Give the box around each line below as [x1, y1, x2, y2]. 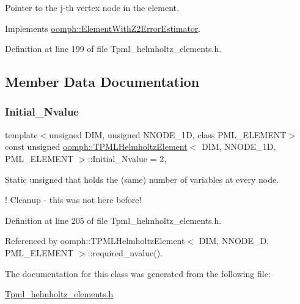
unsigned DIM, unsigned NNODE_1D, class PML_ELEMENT [49, 128, 287, 141]
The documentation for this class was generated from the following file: [5, 267, 271, 280]
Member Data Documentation [5, 72, 200, 91]
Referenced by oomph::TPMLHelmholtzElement [5, 234, 185, 247]
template [5, 128, 38, 141]
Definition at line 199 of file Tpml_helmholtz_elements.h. [5, 42, 222, 55]
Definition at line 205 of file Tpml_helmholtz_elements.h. [5, 213, 222, 226]
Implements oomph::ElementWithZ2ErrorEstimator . [5, 21, 201, 34]
